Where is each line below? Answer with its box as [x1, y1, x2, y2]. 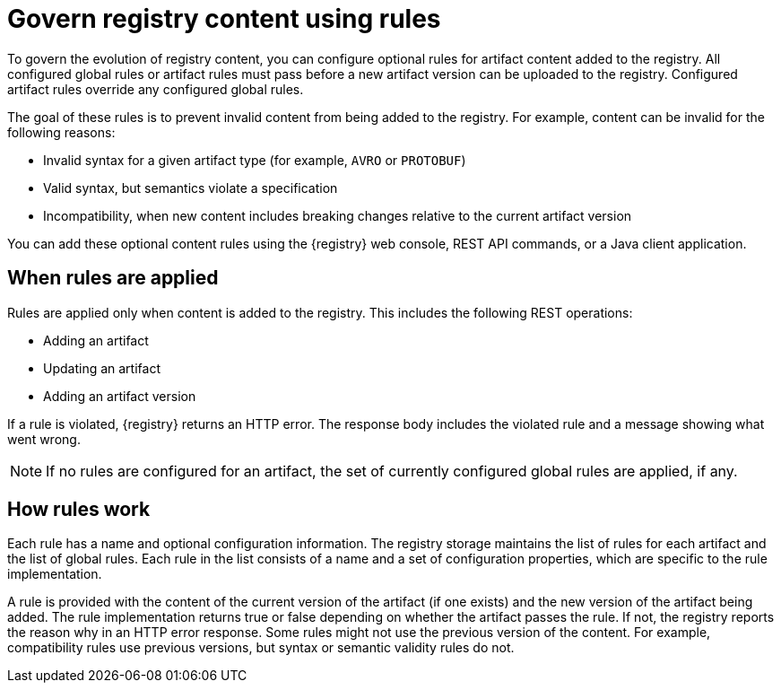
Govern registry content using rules [7, 4, 441, 34]
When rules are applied [7, 266, 219, 290]
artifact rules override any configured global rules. [7, 81, 304, 97]
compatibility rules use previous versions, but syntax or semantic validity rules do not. [7, 640, 515, 656]
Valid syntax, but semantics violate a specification [43, 179, 338, 196]
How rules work [7, 498, 151, 521]
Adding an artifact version [43, 388, 196, 404]
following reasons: [7, 124, 116, 140]
